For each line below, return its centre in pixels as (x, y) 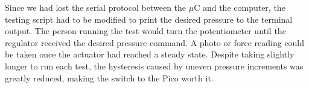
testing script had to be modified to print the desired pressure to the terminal (149, 19)
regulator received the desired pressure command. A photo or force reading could (155, 42)
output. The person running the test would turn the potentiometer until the (145, 31)
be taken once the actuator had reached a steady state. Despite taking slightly (150, 54)
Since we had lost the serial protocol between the (96, 7)
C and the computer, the (240, 7)
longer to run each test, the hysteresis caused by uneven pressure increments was (154, 66)
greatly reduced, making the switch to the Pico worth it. (109, 78)
